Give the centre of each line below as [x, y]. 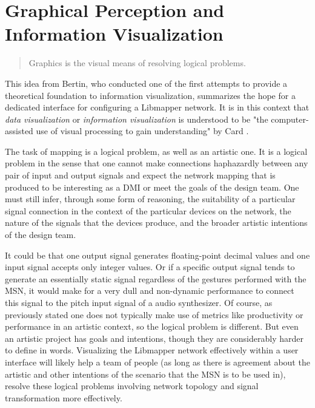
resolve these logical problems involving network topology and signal [132, 386]
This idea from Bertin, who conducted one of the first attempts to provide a [146, 83]
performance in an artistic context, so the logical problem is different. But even [152, 326]
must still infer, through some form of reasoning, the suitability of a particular [150, 199]
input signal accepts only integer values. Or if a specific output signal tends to [150, 267]
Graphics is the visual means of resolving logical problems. [137, 63]
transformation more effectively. [64, 397]
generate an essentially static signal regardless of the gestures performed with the [156, 278]
